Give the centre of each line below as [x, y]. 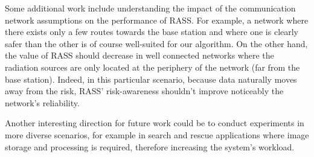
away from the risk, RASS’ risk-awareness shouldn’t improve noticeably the [144, 91]
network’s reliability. [42, 102]
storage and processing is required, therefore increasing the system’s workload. [150, 146]
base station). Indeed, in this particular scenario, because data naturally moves [151, 79]
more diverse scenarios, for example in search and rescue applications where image [157, 134]
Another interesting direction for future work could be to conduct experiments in [155, 123]
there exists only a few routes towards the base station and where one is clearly [152, 32]
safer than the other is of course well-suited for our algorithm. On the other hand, [156, 43]
